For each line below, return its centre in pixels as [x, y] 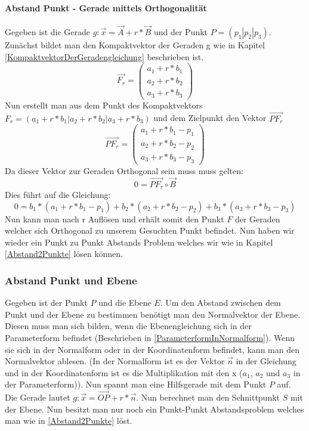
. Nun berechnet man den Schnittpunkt [208, 397]
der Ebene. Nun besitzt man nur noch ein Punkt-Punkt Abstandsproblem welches [154, 409]
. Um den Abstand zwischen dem [220, 303]
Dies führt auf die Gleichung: [58, 194]
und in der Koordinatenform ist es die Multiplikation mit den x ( [124, 372]
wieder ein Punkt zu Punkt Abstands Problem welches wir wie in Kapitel [139, 242]
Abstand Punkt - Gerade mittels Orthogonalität [106, 7]
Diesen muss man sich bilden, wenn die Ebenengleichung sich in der [128, 326]
